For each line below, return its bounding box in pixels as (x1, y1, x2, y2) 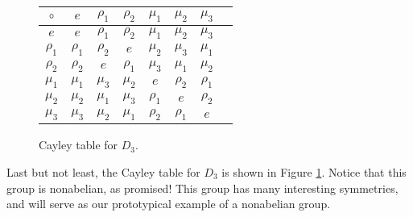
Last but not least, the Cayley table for (6, 163, 200, 180)
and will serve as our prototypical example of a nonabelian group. (6, 195, 331, 212)
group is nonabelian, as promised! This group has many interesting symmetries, (6, 179, 399, 196)
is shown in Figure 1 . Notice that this (221, 163, 407, 180)
